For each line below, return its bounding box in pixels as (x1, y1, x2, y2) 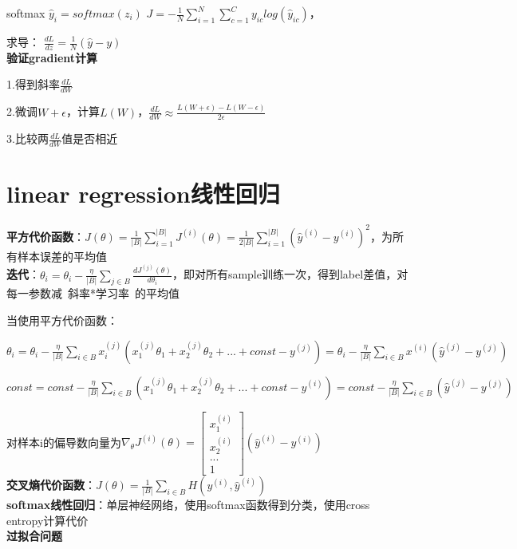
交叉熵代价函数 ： (6, 476, 96, 493)
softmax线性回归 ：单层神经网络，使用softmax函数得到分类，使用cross (6, 496, 370, 513)
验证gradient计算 (6, 49, 98, 65)
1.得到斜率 (6, 76, 60, 93)
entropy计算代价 (6, 511, 89, 528)
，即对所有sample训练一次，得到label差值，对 (172, 266, 408, 282)
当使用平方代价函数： (6, 312, 118, 329)
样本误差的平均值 (17, 247, 107, 264)
